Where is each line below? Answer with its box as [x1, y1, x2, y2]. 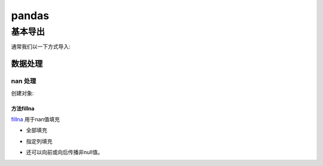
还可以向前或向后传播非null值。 [26, 149, 103, 156]
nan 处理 [11, 77, 36, 85]
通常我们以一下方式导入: [11, 43, 71, 50]
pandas [11, 9, 50, 22]
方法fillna [11, 104, 35, 112]
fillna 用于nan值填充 [11, 115, 60, 122]
